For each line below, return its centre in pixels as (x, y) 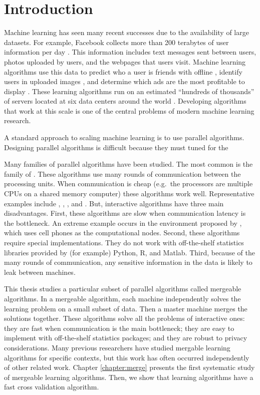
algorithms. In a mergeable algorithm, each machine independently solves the (122, 298)
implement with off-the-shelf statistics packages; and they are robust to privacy (126, 338)
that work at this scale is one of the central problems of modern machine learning (129, 110)
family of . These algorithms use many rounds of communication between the (122, 173)
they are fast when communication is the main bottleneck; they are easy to (119, 328)
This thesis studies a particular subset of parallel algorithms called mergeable (123, 289)
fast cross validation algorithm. (52, 387)
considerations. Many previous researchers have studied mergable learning (117, 347)
